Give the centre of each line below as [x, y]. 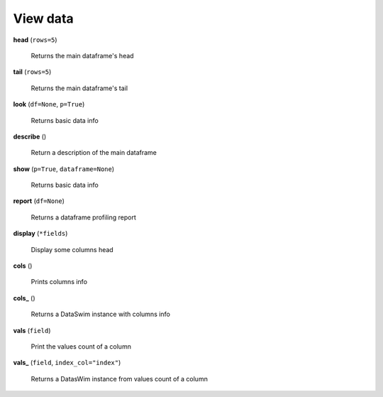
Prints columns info [59, 282]
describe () [30, 136]
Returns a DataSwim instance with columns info [100, 314]
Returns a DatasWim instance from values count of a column [120, 379]
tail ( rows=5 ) [32, 72]
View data [43, 18]
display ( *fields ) [40, 234]
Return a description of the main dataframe [94, 153]
